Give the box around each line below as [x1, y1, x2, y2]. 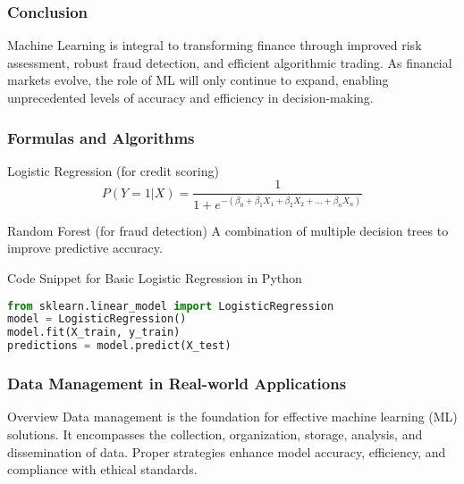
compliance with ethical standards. [7, 460, 198, 479]
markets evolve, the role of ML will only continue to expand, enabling [7, 71, 389, 89]
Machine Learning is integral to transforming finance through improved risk [7, 36, 422, 54]
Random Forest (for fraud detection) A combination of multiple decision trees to [7, 221, 449, 239]
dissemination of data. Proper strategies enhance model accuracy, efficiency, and [7, 442, 446, 461]
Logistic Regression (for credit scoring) [7, 161, 219, 179]
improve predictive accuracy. [7, 238, 163, 257]
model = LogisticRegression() [7, 313, 187, 326]
